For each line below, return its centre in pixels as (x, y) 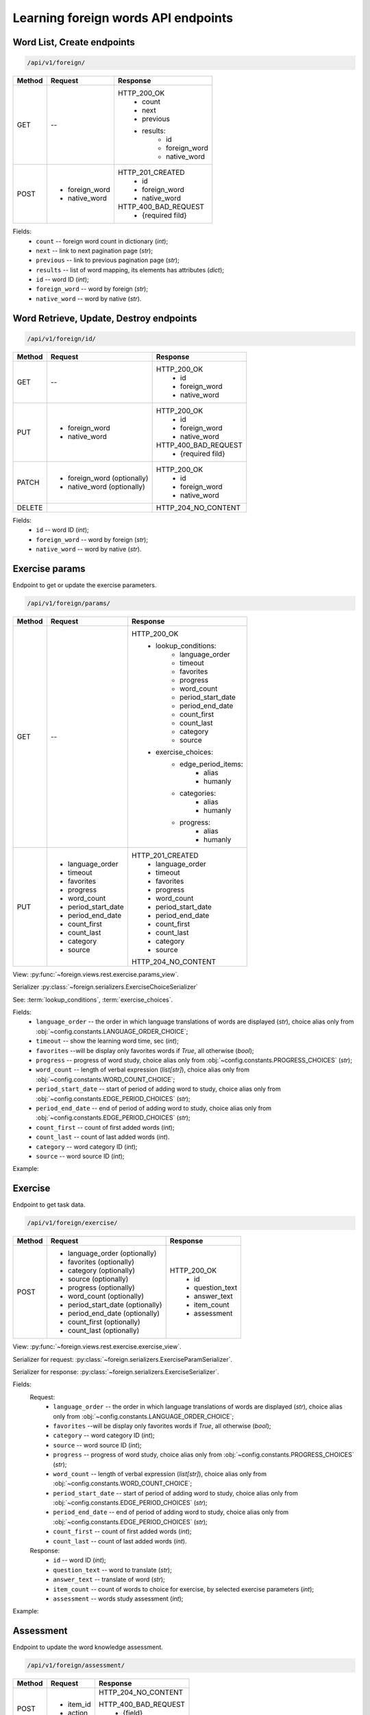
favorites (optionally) (101, 1262)
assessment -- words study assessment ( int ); (118, 1598)
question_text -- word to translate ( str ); (113, 1570)
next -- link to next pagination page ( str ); (95, 250)
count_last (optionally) (103, 1331)
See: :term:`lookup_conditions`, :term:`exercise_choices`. (93, 1000)
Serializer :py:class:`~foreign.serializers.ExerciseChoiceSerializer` (105, 987)
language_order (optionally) (112, 1253)
